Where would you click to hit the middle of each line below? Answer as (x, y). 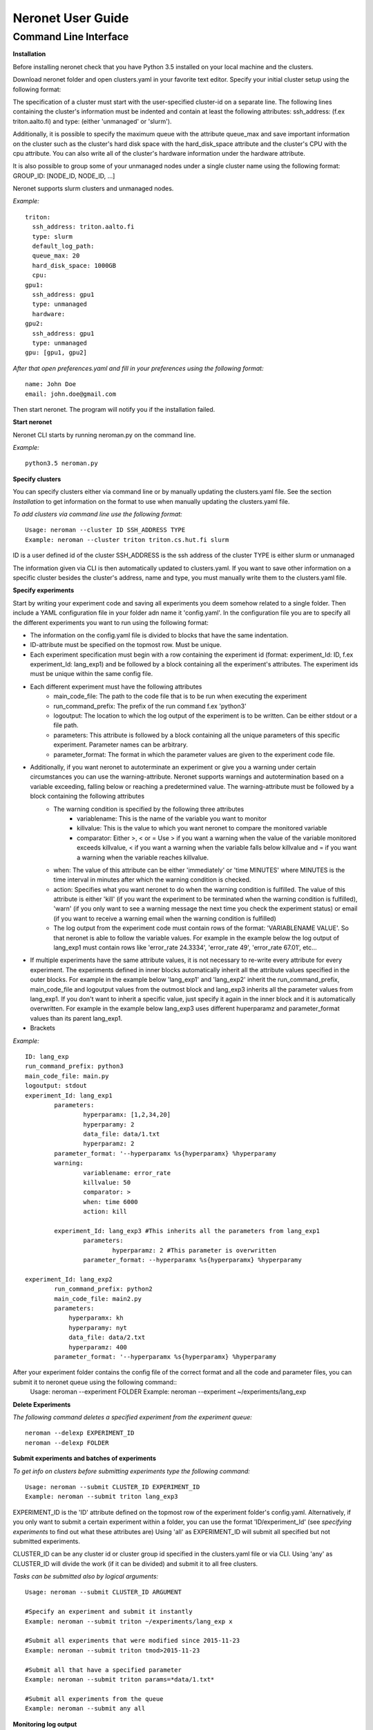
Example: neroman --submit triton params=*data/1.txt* (120, 1679)
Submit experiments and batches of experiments (85, 1458)
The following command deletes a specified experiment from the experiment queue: (132, 1417)
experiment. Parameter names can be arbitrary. (121, 745)
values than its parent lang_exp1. (76, 1018)
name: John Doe (51, 384)
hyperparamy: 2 (109, 1124)
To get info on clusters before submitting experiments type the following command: (131, 1471)
